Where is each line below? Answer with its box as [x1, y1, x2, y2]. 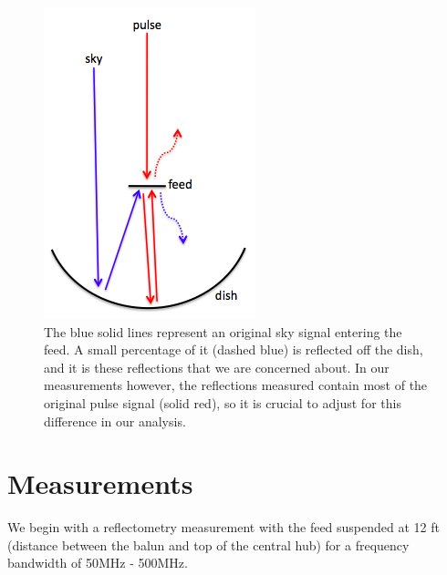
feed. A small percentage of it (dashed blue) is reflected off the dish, [44, 340, 423, 359]
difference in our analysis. [44, 411, 186, 430]
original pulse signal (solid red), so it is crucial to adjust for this [44, 393, 401, 412]
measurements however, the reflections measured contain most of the [44, 375, 428, 395]
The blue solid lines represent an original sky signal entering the [44, 322, 402, 341]
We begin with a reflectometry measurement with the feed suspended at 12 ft [7, 518, 440, 537]
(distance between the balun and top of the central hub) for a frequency [7, 535, 410, 554]
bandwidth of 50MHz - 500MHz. [7, 553, 188, 572]
